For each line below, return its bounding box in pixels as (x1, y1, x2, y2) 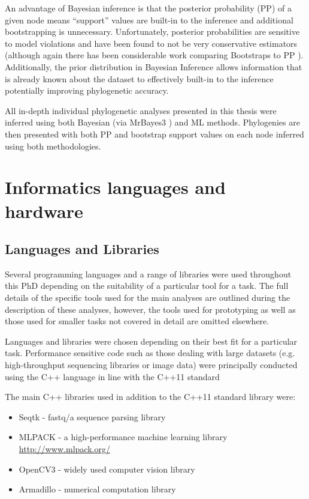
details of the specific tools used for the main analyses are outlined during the (5, 291, 290, 304)
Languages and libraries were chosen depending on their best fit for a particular (5, 334, 298, 347)
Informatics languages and (5, 175, 226, 199)
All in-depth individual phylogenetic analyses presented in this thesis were (5, 104, 277, 116)
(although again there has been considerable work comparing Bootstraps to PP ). (5, 49, 304, 61)
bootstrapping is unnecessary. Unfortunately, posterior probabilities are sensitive (5, 25, 300, 38)
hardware (5, 198, 83, 223)
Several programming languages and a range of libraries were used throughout (5, 267, 292, 280)
